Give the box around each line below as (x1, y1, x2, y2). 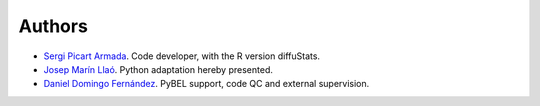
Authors (18, 15, 89, 37)
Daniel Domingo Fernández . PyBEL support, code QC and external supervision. (43, 78, 370, 90)
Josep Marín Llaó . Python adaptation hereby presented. (43, 63, 274, 75)
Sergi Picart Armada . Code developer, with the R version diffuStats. (43, 50, 320, 62)
